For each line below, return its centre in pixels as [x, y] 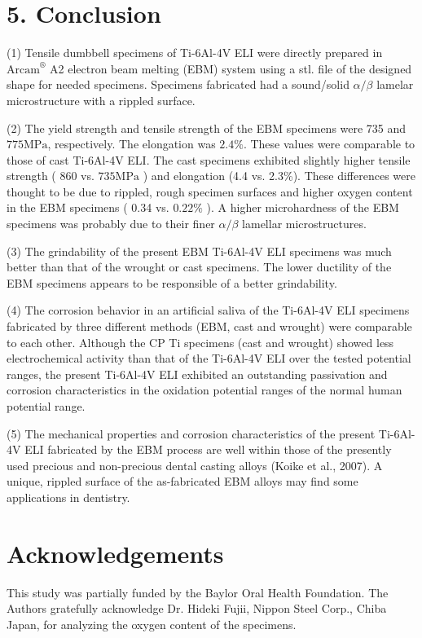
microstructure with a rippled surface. [101, 100]
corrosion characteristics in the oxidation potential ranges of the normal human [204, 390]
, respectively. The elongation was [132, 144]
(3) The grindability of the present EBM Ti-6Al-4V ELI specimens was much [199, 251]
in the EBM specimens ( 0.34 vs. [88, 207]
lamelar [395, 84]
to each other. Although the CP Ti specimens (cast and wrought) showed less [200, 342]
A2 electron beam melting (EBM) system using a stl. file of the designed [231, 68]
